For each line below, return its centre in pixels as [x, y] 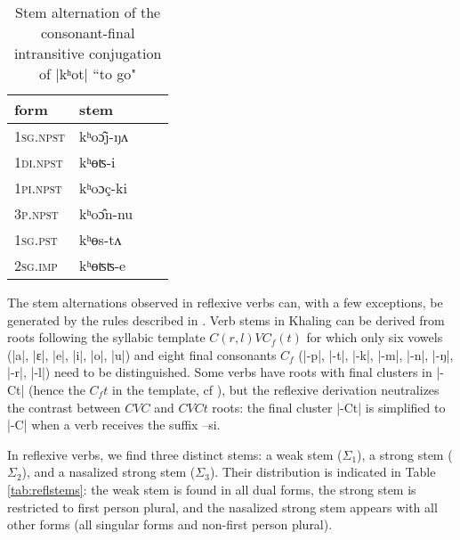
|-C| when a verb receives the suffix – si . [114, 425]
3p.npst [36, 213]
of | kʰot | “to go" [88, 74]
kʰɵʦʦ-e [103, 265]
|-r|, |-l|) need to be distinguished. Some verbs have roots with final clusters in [220, 372]
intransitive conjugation [88, 53]
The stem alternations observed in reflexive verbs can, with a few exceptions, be [225, 302]
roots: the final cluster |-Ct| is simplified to [329, 407]
